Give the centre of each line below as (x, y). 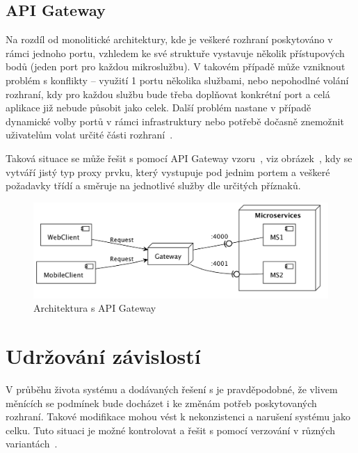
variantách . (32, 444)
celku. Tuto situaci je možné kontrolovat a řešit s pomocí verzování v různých (171, 430)
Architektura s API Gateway (95, 308)
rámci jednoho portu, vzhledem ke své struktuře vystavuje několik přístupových (175, 53)
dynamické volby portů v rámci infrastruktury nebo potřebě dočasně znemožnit (175, 121)
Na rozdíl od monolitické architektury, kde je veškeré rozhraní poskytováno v (169, 39)
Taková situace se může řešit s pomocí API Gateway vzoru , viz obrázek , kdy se (179, 158)
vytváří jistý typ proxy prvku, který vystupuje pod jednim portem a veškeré (168, 172)
